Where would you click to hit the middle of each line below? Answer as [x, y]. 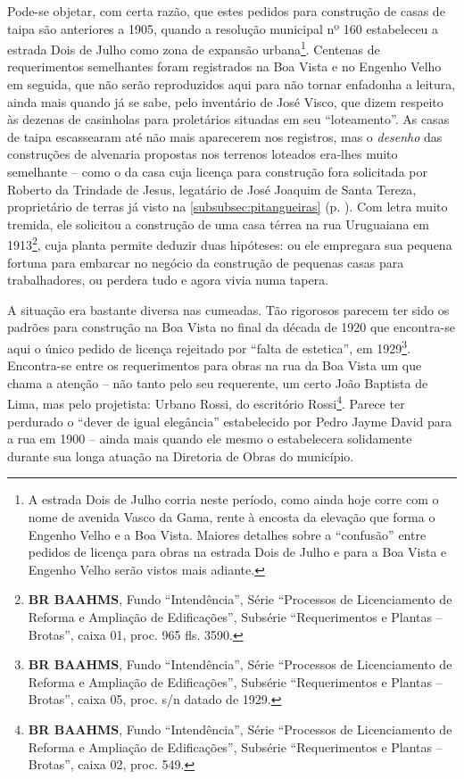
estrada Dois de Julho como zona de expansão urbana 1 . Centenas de [194, 48]
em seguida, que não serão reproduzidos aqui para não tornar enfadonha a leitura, [232, 84]
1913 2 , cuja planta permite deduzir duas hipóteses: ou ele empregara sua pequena [230, 244]
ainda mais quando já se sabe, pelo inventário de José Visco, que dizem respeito [225, 101]
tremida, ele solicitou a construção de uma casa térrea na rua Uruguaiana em [218, 224]
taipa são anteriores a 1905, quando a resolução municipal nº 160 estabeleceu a [223, 28]
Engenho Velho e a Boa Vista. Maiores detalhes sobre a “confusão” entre [227, 534]
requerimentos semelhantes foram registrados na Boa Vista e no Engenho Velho [224, 66]
